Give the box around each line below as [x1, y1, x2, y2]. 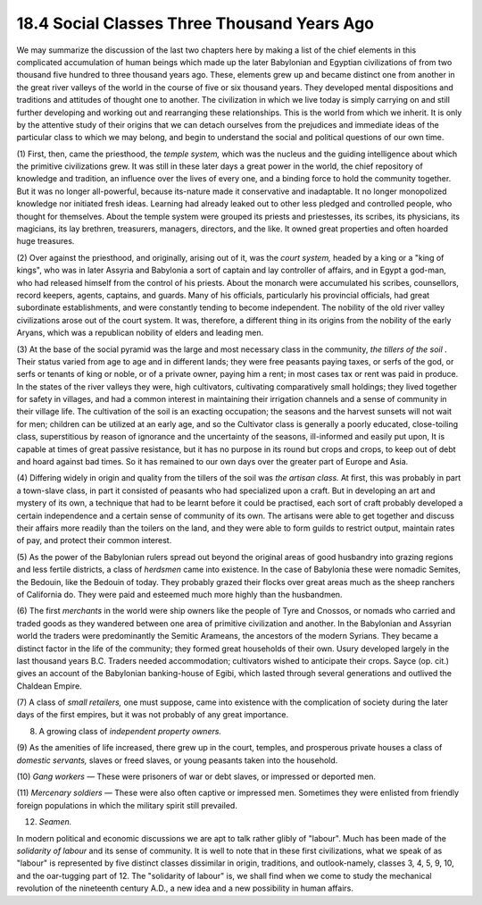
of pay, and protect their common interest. [16, 535, 172, 546]
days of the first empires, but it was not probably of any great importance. [16, 709, 289, 720]
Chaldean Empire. [16, 680, 82, 691]
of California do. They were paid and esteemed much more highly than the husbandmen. [16, 589, 343, 599]
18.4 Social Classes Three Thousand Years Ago [16, 13, 375, 33]
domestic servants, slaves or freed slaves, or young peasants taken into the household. [16, 755, 338, 766]
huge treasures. [16, 236, 75, 247]
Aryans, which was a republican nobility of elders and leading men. [16, 327, 263, 339]
